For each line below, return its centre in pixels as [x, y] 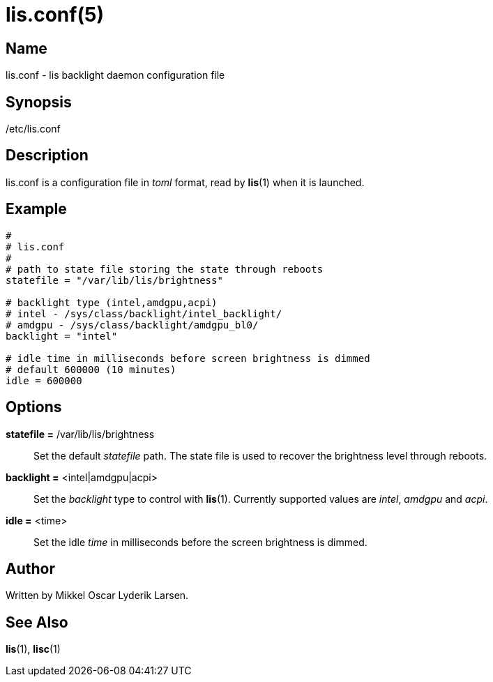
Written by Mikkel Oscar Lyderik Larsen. [97, 596]
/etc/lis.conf [33, 129]
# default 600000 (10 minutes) [91, 369]
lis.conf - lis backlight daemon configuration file [115, 75]
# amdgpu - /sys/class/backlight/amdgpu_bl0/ [132, 325]
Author [30, 568]
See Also [37, 622]
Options [34, 407]
